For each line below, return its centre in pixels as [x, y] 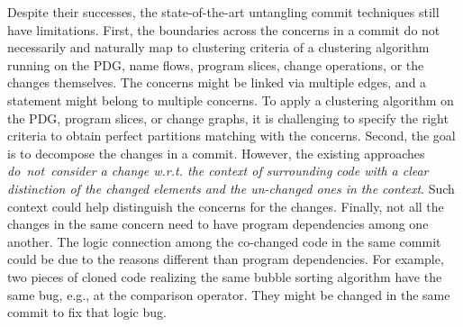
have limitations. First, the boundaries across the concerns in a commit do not [224, 29]
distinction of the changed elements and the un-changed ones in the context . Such [231, 188]
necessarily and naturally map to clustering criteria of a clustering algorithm [218, 47]
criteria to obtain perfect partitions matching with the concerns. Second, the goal [231, 136]
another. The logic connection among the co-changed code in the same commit [224, 241]
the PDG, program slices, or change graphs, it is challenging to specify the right [228, 118]
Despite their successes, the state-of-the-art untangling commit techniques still [223, 12]
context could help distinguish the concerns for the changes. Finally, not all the [226, 206]
